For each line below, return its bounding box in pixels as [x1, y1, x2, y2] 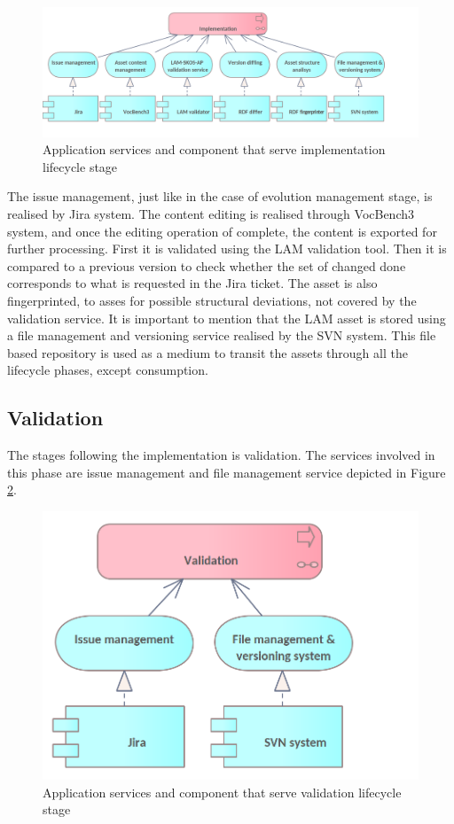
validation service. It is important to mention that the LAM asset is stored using [7, 308, 446, 327]
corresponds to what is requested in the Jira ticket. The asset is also [7, 274, 378, 292]
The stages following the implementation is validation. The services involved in [7, 446, 435, 464]
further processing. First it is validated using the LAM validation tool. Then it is [7, 239, 447, 258]
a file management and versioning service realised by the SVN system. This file [7, 326, 436, 345]
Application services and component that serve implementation [43, 140, 386, 159]
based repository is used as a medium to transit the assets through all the [7, 343, 408, 361]
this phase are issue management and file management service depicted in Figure [7, 463, 446, 481]
